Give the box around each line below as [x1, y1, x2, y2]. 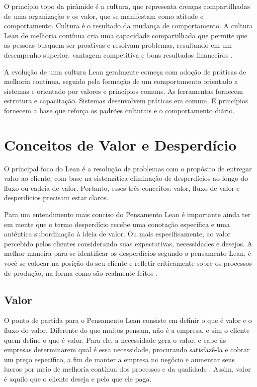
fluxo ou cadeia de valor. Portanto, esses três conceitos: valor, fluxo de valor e [4, 182, 240, 193]
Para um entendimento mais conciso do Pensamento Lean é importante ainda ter [4, 209, 251, 220]
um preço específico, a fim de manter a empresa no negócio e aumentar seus [4, 354, 235, 364]
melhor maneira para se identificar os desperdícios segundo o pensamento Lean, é [4, 248, 252, 258]
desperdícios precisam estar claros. [4, 192, 109, 203]
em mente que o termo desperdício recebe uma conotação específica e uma [4, 219, 230, 229]
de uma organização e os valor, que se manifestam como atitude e [4, 10, 204, 21]
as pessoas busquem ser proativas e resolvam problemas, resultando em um [4, 40, 232, 50]
